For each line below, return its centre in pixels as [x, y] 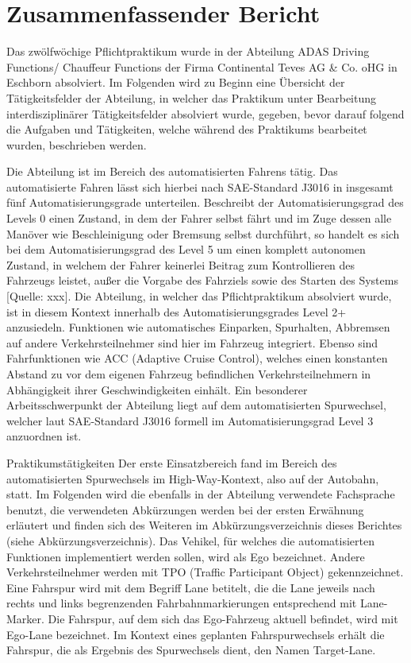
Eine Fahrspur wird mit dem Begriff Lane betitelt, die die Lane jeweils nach [191, 587]
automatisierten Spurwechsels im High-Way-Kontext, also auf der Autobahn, [193, 478]
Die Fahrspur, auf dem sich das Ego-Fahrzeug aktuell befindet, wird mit [223, 618]
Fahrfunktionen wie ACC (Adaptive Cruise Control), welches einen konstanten [197, 358]
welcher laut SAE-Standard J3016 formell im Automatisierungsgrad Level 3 [190, 420]
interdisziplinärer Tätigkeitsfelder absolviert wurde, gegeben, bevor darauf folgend [205, 113]
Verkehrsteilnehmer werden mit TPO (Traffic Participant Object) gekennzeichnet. [205, 572]
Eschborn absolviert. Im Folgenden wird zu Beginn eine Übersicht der [176, 82]
